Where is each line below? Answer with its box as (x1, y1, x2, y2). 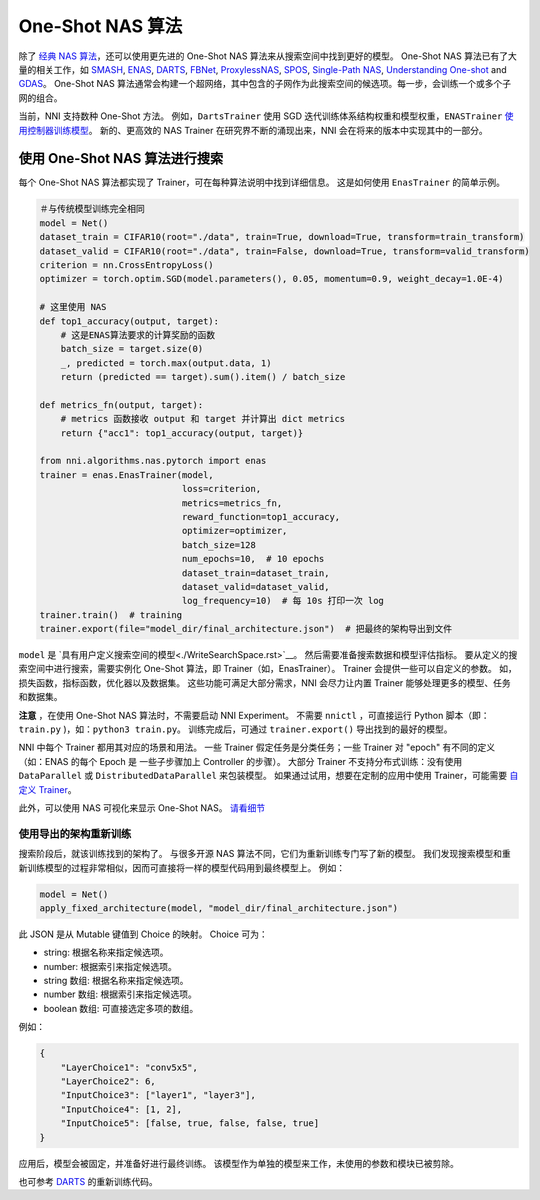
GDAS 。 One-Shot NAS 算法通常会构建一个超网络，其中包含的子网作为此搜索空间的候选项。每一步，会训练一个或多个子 (18, 78, 512, 90)
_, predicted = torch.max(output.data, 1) (60, 357, 272, 369)
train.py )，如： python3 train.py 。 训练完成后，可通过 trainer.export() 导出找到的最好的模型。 (18, 723, 454, 735)
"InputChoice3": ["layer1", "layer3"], (60, 1090, 257, 1101)
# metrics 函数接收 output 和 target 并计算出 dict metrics (60, 413, 346, 425)
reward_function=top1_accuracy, (181, 511, 341, 522)
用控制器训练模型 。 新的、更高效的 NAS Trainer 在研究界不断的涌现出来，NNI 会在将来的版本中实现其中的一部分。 (18, 124, 489, 136)
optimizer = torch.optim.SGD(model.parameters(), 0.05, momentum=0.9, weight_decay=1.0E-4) (39, 273, 504, 285)
